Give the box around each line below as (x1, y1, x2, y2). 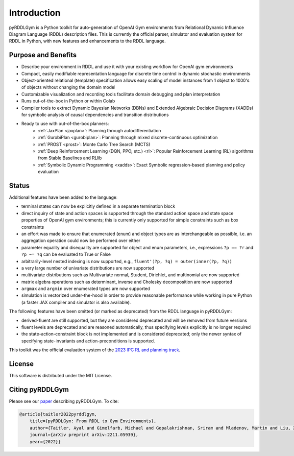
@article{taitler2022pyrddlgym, (19, 411, 98, 417)
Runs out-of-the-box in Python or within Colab (21, 98, 115, 104)
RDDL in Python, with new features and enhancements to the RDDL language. (9, 38, 166, 44)
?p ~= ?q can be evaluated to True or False (21, 251, 111, 257)
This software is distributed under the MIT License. (9, 373, 112, 379)
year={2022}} (29, 439, 61, 444)
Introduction (9, 7, 61, 18)
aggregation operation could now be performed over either (21, 238, 141, 243)
